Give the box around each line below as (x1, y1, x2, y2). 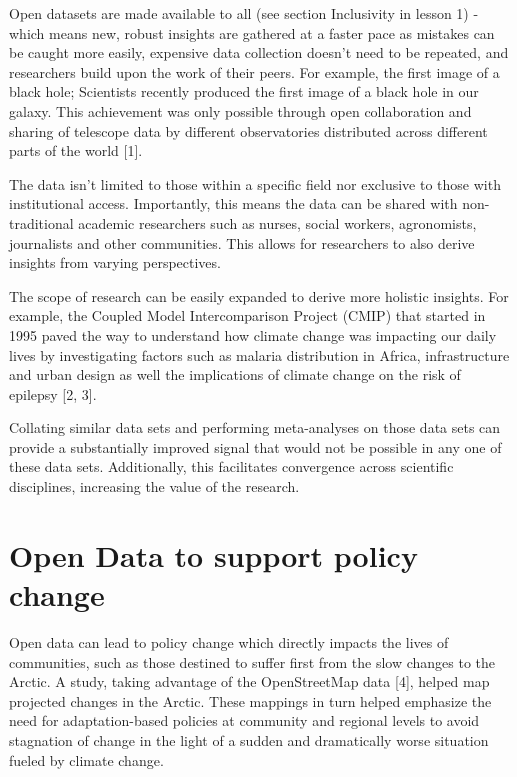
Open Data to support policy (9, 534, 418, 575)
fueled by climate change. (9, 749, 164, 770)
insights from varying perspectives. (9, 252, 221, 273)
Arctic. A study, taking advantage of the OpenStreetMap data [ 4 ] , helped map (9, 671, 490, 692)
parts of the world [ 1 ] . (9, 140, 143, 161)
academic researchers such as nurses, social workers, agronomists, (78, 212, 477, 233)
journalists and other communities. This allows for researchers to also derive (9, 232, 475, 253)
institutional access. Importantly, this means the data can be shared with (9, 193, 458, 214)
